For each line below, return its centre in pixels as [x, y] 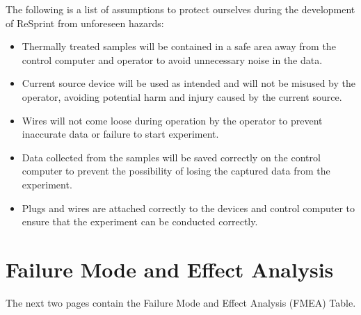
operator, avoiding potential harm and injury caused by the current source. [182, 96]
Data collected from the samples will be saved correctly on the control [171, 157]
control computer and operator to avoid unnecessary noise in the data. [172, 59]
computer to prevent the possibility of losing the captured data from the [176, 171]
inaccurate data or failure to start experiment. [120, 134]
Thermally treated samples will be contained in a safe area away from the [179, 46]
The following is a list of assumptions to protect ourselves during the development [180, 9]
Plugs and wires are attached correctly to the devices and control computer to [188, 208]
